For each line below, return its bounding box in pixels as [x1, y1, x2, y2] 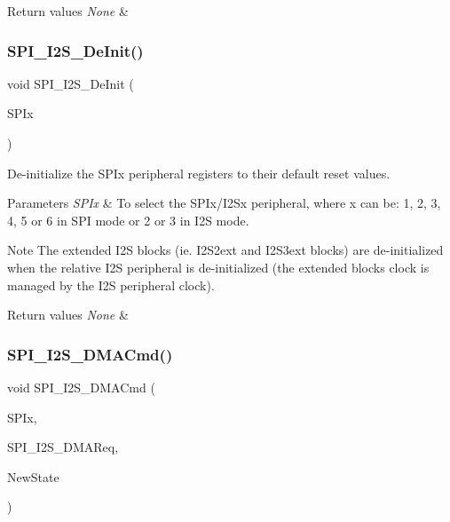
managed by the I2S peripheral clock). [7, 275, 215, 294]
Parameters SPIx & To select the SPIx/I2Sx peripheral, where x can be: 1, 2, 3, [7, 194, 441, 212]
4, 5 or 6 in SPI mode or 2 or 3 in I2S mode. [7, 210, 249, 229]
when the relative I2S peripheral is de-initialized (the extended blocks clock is [7, 257, 430, 276]
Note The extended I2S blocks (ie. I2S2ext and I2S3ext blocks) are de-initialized [7, 241, 444, 259]
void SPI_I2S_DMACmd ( [7, 377, 155, 396]
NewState [7, 467, 59, 486]
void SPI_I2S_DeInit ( [7, 74, 134, 92]
